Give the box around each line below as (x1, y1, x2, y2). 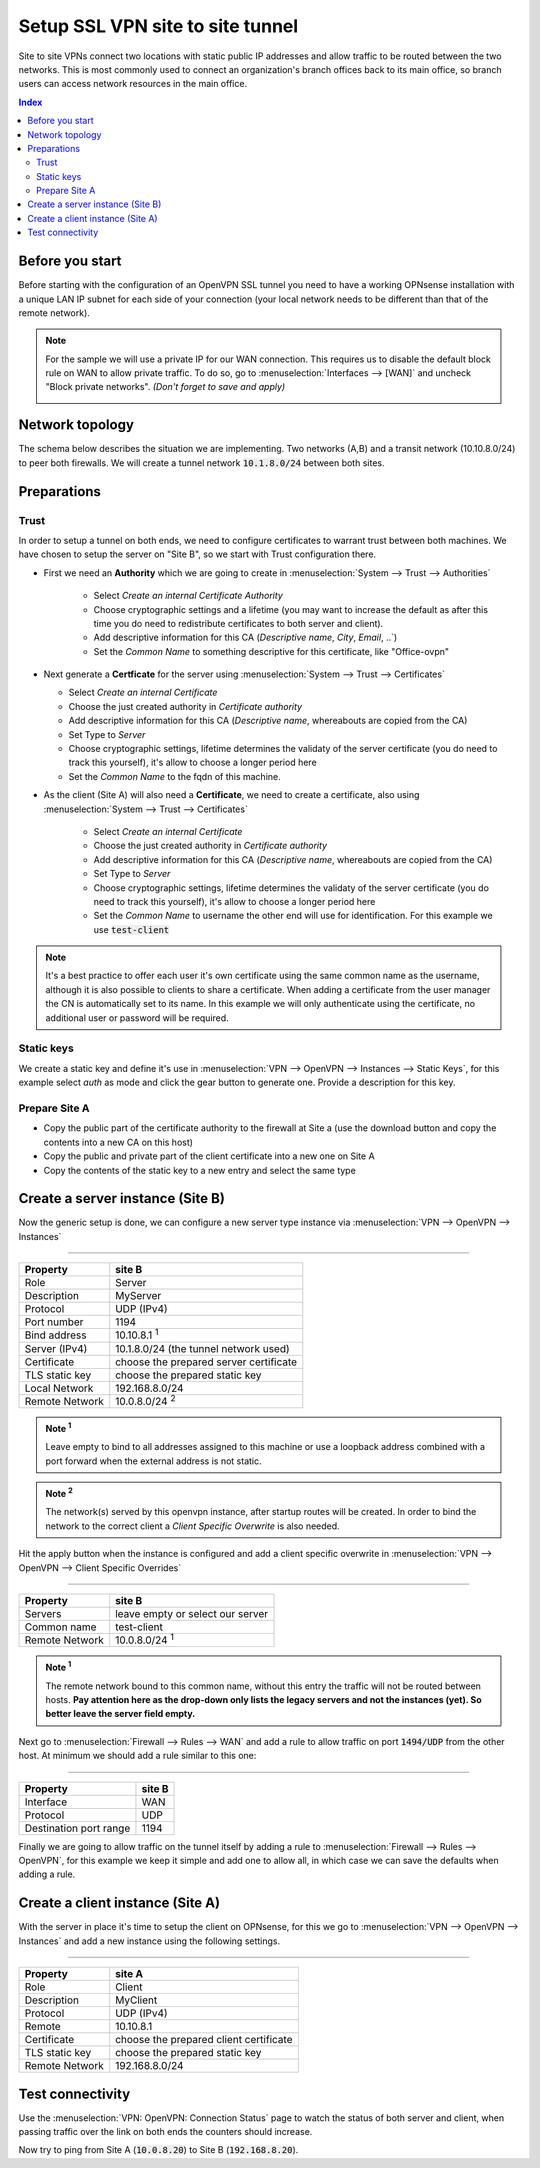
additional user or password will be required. (45, 1011, 229, 1024)
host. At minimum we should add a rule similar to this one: (18, 1750, 257, 1762)
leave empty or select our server (115, 1606, 269, 1620)
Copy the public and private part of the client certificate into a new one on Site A (43, 1150, 375, 1162)
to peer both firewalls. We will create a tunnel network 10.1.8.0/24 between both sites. (18, 456, 385, 469)
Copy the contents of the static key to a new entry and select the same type (43, 1164, 357, 1176)
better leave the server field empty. (45, 1708, 196, 1720)
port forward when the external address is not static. (45, 1455, 262, 1467)
